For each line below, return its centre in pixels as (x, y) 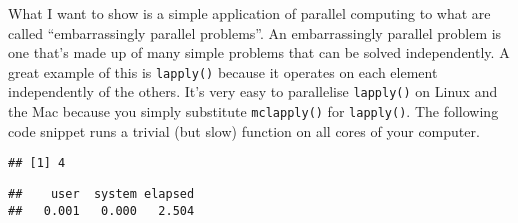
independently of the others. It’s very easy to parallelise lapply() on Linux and (253, 91)
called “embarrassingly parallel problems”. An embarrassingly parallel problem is (255, 32)
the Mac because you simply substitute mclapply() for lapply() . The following (253, 111)
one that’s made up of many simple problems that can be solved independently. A (259, 52)
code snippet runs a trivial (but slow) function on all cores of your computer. (244, 130)
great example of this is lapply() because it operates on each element (223, 71)
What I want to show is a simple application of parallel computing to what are (249, 13)
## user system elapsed (101, 194)
